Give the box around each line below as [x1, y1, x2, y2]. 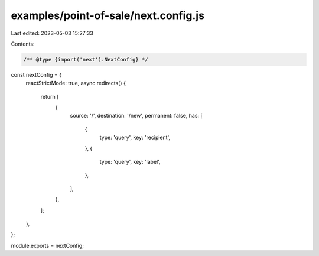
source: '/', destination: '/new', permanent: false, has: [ [70, 112, 203, 119]
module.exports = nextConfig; [11, 242, 84, 249]
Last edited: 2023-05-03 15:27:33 [11, 30, 94, 37]
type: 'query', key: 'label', [99, 158, 161, 166]
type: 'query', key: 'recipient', [99, 134, 171, 141]
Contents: [11, 40, 35, 47]
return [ [40, 93, 59, 100]
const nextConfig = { [11, 71, 62, 78]
